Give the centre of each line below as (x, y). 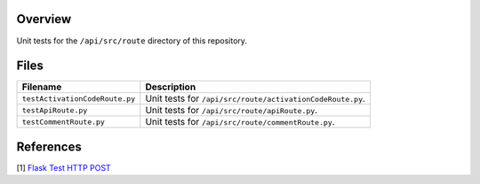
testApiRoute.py (55, 110)
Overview (44, 19)
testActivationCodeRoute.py (79, 99)
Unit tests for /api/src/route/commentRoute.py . (240, 122)
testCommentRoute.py (64, 122)
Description (171, 87)
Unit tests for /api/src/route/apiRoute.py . (232, 111)
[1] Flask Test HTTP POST (64, 167)
